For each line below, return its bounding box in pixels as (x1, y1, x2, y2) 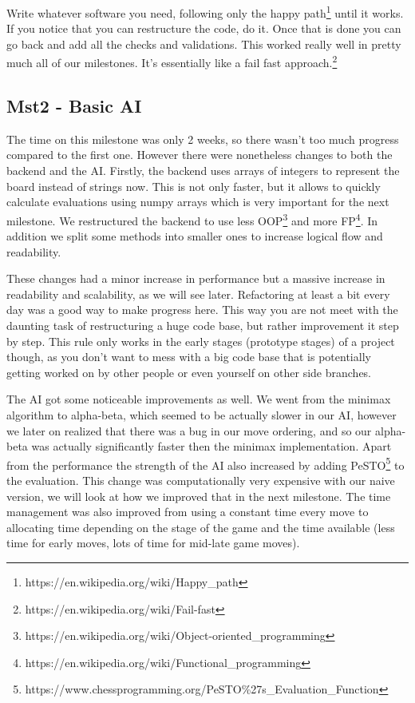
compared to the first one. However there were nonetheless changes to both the (6, 146, 393, 163)
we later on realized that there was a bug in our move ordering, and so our (6, 422, 372, 439)
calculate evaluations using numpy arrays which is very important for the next (6, 193, 389, 210)
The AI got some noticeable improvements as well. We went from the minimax (6, 391, 391, 407)
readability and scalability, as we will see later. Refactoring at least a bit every (6, 285, 390, 302)
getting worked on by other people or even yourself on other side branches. (6, 363, 372, 380)
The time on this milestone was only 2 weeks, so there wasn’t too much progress (6, 130, 399, 147)
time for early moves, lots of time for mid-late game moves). (6, 534, 300, 551)
